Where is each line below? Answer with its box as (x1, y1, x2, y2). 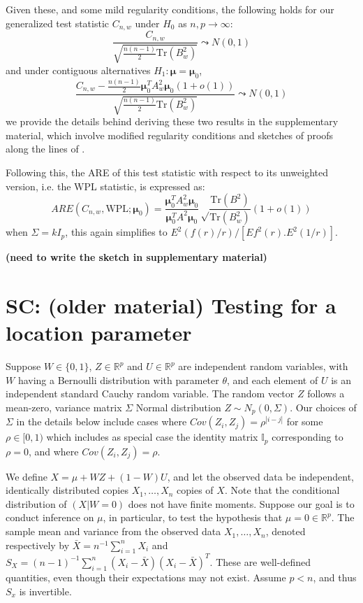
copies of (177, 483, 214, 497)
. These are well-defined (209, 554, 311, 569)
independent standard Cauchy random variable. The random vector (6, 386, 295, 401)
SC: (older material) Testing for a (6, 290, 336, 319)
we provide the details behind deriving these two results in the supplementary (6, 114, 339, 129)
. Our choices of (290, 399, 357, 414)
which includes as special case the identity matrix (46, 430, 258, 444)
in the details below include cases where (16, 414, 187, 429)
